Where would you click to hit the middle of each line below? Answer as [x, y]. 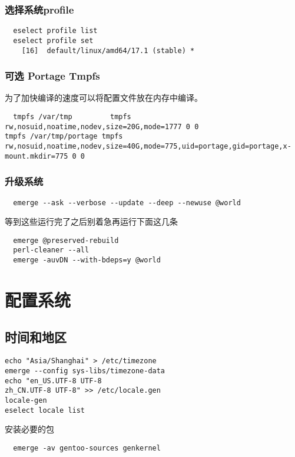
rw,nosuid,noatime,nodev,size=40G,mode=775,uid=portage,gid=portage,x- [148, 146]
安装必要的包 [29, 429]
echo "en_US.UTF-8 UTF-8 [53, 381]
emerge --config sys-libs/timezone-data [85, 371]
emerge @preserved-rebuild [66, 240]
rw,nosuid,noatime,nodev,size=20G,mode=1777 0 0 [102, 126]
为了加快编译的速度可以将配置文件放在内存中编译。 [104, 98]
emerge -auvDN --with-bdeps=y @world [87, 260]
